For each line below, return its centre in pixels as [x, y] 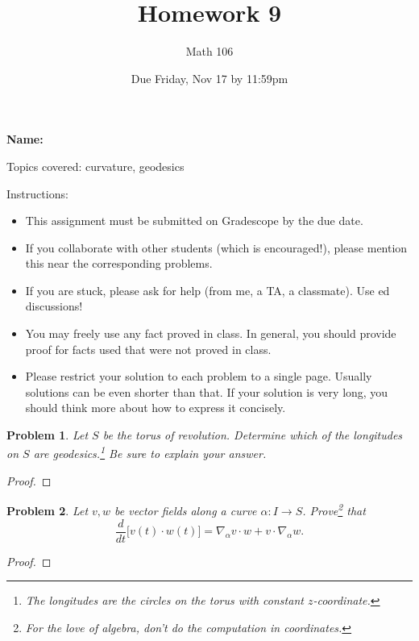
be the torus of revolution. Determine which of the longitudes [253, 435]
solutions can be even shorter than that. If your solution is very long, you [207, 391]
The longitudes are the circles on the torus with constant [164, 600]
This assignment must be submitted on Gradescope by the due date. [194, 221]
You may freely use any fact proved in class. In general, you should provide [211, 333]
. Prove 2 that [334, 510]
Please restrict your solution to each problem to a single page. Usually [199, 376]
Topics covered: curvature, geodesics [95, 166]
